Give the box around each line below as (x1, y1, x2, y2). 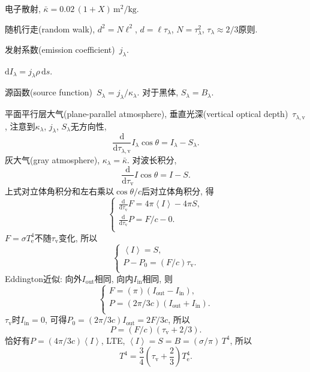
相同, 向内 (94, 272, 134, 284)
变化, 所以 (58, 231, 98, 244)
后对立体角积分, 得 (142, 185, 214, 197)
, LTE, (101, 334, 125, 346)
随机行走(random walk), (5, 22, 95, 35)
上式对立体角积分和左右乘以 (5, 185, 114, 197)
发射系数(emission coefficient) (5, 43, 115, 55)
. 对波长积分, (127, 153, 177, 166)
